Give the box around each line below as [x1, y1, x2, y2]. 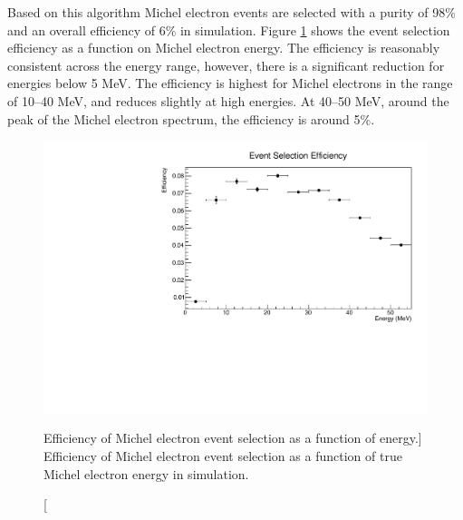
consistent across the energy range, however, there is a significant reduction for [7, 55, 445, 74]
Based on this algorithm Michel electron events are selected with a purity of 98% [7, 3, 456, 21]
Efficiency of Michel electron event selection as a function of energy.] [43, 428, 422, 447]
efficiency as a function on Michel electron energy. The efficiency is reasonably [7, 38, 440, 57]
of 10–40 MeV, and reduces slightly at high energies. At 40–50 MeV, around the [7, 91, 449, 110]
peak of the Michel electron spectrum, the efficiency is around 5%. [7, 109, 375, 128]
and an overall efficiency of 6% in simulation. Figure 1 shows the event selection [7, 20, 450, 39]
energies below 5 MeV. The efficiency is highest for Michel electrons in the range [7, 74, 453, 93]
